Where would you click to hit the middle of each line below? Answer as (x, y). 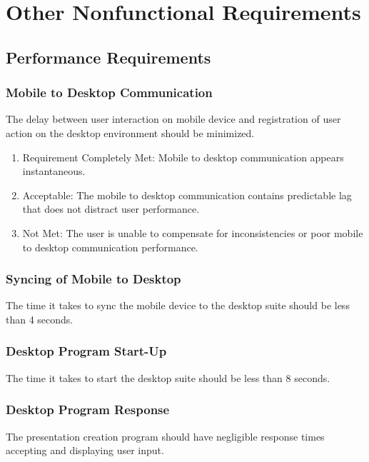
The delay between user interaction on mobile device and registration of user (173, 119)
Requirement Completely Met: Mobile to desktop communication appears (183, 157)
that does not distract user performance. (111, 209)
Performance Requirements (108, 57)
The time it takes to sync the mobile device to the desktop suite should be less (178, 305)
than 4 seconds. (40, 319)
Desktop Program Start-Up (86, 351)
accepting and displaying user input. (85, 450)
